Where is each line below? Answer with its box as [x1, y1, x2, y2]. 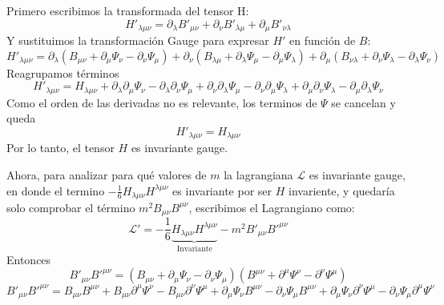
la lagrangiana [224, 166, 293, 183]
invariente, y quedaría [289, 182, 395, 199]
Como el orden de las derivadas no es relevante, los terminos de [6, 94, 317, 110]
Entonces [6, 251, 51, 267]
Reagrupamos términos [6, 64, 119, 81]
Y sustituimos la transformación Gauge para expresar [6, 32, 269, 49]
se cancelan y [331, 94, 396, 110]
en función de [289, 32, 356, 49]
